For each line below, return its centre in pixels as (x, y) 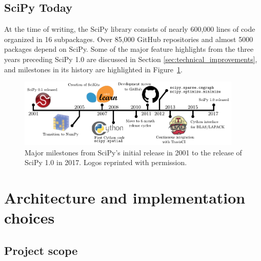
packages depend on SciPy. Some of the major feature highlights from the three (129, 49)
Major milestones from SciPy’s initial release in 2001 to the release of (133, 152)
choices (29, 218)
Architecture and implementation (125, 198)
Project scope (41, 250)
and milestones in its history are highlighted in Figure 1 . (93, 69)
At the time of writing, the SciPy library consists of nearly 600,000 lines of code (130, 29)
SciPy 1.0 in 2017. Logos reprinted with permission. (106, 162)
